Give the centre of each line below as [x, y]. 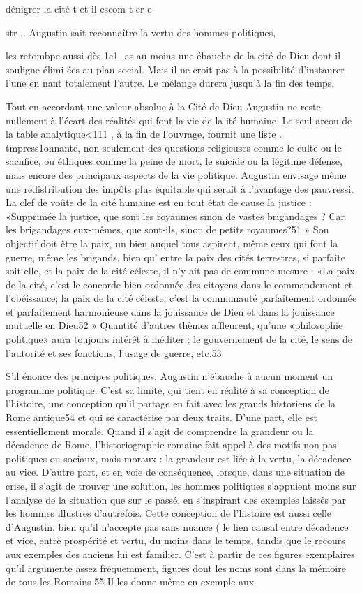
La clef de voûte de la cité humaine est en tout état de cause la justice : [159, 202]
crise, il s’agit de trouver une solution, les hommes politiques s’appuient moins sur [181, 485]
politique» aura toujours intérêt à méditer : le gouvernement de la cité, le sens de [179, 339]
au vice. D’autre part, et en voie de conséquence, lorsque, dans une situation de [175, 472]
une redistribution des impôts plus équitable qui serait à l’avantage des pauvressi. [180, 188]
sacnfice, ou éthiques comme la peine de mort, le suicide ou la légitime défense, [174, 161]
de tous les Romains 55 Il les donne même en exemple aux [130, 581]
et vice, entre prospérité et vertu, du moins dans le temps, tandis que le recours [175, 540]
